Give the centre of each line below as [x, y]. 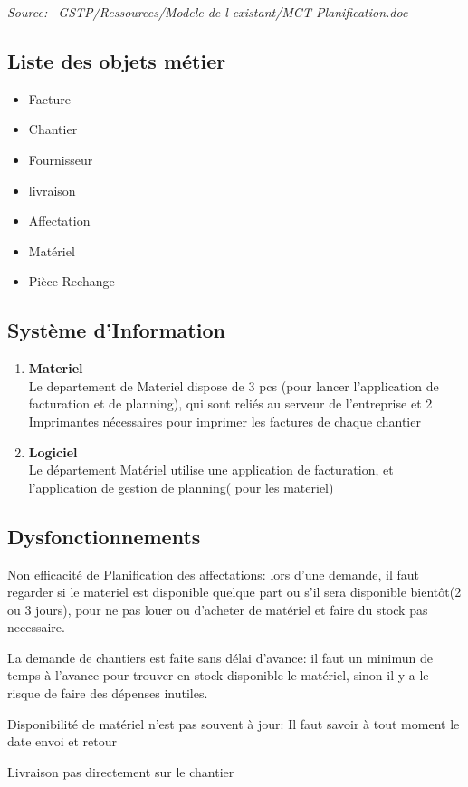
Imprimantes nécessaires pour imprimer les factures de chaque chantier [224, 421]
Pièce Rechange [72, 281]
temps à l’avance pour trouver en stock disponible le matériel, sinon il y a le [218, 675]
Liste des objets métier [117, 60]
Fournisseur [61, 159]
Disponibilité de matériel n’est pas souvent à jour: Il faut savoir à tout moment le [234, 723]
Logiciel [53, 451]
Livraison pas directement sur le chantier [121, 771]
